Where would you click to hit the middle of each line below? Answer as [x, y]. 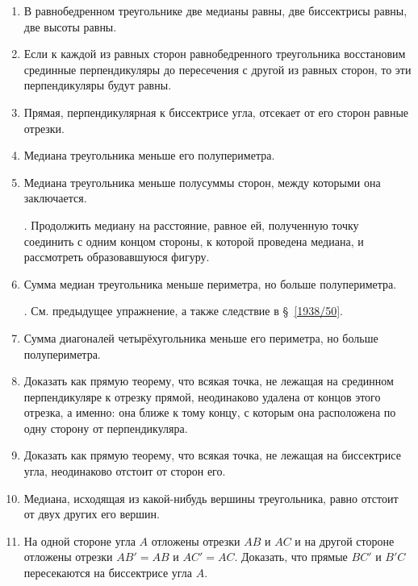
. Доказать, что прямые [291, 557]
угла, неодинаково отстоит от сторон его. [125, 471]
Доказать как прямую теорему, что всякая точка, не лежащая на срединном [209, 381]
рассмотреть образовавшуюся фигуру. [117, 257]
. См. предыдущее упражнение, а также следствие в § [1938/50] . [183, 311]
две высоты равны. [70, 26]
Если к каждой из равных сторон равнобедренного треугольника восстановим [215, 54]
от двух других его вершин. [92, 514]
